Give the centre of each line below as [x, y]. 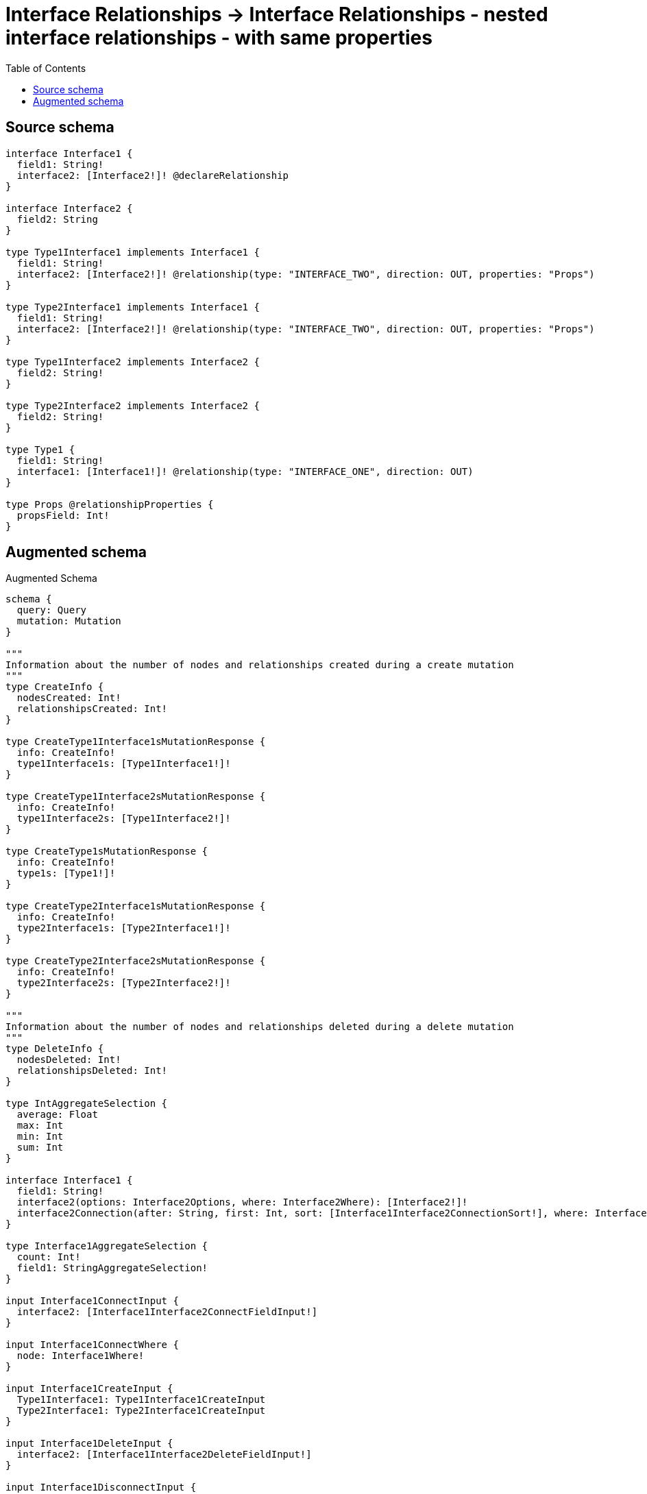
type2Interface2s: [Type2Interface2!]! [124, 983]
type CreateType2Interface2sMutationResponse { [136, 961]
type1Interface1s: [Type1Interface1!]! [124, 764]
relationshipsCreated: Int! [92, 709]
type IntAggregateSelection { [87, 1104]
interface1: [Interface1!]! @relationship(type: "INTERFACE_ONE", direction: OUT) [245, 471]
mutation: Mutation [69, 621]
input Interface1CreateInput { [89, 1389]
